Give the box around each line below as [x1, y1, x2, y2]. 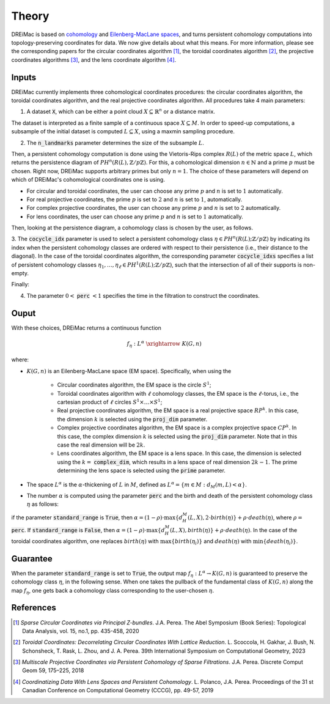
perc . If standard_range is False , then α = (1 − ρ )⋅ [11, 527, 147, 534]
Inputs [11, 72, 37, 83]
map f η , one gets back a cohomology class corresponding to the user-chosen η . [11, 587, 214, 596]
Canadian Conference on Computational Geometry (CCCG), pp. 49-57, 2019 [22, 687, 214, 694]
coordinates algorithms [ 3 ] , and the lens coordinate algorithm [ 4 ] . [11, 56, 177, 64]
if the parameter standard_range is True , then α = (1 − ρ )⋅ [11, 514, 164, 521]
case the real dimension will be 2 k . [57, 441, 145, 448]
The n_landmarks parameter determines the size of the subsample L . [26, 139, 205, 146]
